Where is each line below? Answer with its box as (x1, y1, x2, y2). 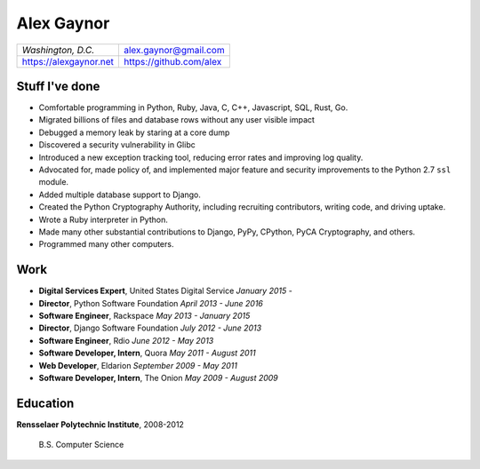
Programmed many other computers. (38, 239, 174, 250)
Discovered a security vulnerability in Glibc (38, 139, 196, 150)
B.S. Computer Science (38, 440, 124, 450)
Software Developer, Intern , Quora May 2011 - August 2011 (38, 347, 257, 359)
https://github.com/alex (123, 55, 222, 68)
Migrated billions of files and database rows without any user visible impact (38, 115, 316, 125)
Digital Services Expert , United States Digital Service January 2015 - (38, 285, 292, 297)
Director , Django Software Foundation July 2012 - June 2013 (38, 322, 262, 333)
